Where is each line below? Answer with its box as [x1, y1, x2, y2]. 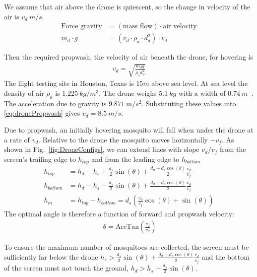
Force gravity [61, 23, 102, 30]
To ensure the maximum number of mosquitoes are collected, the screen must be [4, 242, 249, 252]
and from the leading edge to [91, 153, 180, 164]
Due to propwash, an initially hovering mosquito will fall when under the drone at [4, 125, 254, 135]
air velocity [163, 23, 197, 30]
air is [4, 11, 19, 21]
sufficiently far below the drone [4, 251, 98, 262]
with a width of [178, 88, 226, 98]
